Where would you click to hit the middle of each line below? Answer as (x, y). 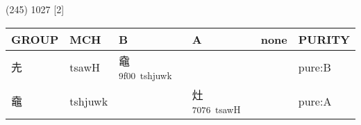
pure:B (314, 67)
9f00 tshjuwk (145, 75)
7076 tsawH (216, 109)
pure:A (315, 101)
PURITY (324, 39)
